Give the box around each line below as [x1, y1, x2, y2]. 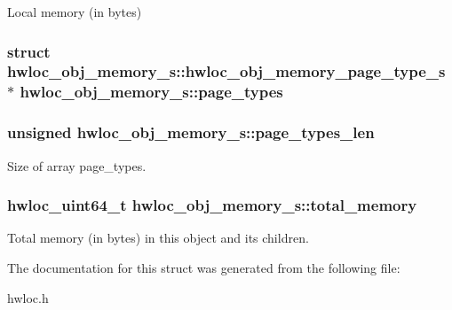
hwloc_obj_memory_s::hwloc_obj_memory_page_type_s [7, 60, 446, 82]
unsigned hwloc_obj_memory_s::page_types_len [7, 121, 375, 143]
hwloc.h [7, 288, 49, 306]
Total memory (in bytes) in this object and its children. [7, 229, 309, 247]
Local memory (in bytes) [7, 3, 142, 20]
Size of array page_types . [7, 156, 147, 174]
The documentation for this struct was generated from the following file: [7, 258, 400, 276]
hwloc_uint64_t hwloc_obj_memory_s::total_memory [7, 194, 417, 216]
